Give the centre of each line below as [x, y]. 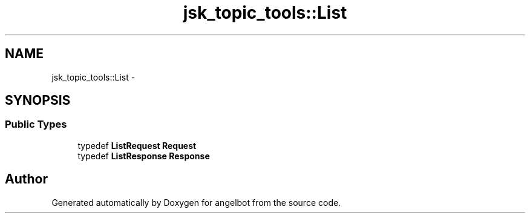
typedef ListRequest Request [137, 145]
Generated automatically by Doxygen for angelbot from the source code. [196, 202]
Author [26, 179]
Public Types [36, 124]
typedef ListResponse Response [144, 156]
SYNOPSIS [38, 101]
